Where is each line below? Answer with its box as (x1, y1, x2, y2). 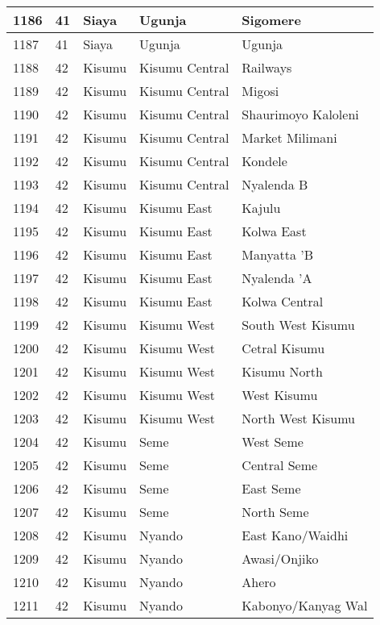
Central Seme (242, 456, 318, 474)
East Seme (242, 479, 301, 498)
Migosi (242, 81, 279, 100)
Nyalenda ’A (242, 269, 312, 287)
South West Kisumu (242, 315, 355, 334)
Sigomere (242, 10, 301, 29)
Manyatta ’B (242, 245, 314, 264)
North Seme (242, 502, 309, 521)
